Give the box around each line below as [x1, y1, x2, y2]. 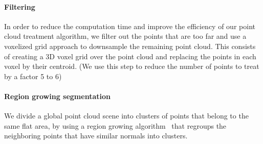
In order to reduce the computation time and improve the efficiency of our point [4, 20, 255, 31]
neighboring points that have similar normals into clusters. [4, 130, 188, 141]
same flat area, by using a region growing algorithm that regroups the [4, 120, 227, 131]
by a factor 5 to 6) [4, 70, 62, 81]
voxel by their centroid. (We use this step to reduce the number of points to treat [4, 61, 259, 71]
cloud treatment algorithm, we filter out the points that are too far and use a [4, 31, 247, 41]
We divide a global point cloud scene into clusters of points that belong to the [4, 110, 249, 121]
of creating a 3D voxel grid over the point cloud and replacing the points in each [4, 51, 256, 61]
